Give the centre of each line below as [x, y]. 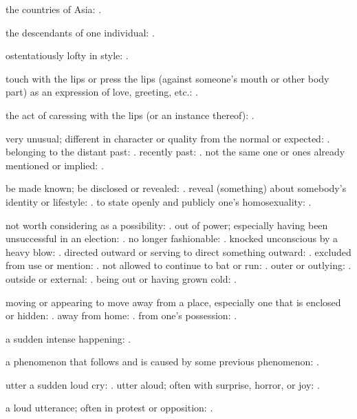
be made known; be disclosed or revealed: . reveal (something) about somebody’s [176, 188]
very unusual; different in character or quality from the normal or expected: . [168, 138]
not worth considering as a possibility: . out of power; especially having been [167, 225]
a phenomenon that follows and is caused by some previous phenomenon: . [162, 362]
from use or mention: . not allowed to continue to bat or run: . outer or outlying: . [178, 265]
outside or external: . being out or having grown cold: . [121, 278]
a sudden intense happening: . [68, 338]
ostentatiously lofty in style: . [67, 55]
